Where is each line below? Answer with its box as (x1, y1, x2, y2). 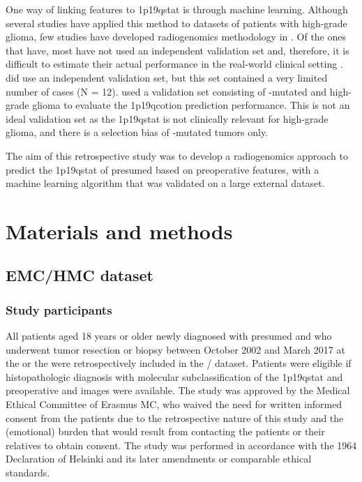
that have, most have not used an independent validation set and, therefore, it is (6, 43, 349, 57)
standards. (6, 465, 50, 480)
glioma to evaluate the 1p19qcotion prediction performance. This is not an (32, 98, 350, 112)
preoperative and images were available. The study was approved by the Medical (6, 383, 350, 398)
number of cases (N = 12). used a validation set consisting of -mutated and (6, 84, 327, 98)
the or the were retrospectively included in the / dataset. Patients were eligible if (6, 356, 352, 370)
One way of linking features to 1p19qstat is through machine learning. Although (6, 2, 348, 16)
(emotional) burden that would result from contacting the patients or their (6, 424, 325, 439)
